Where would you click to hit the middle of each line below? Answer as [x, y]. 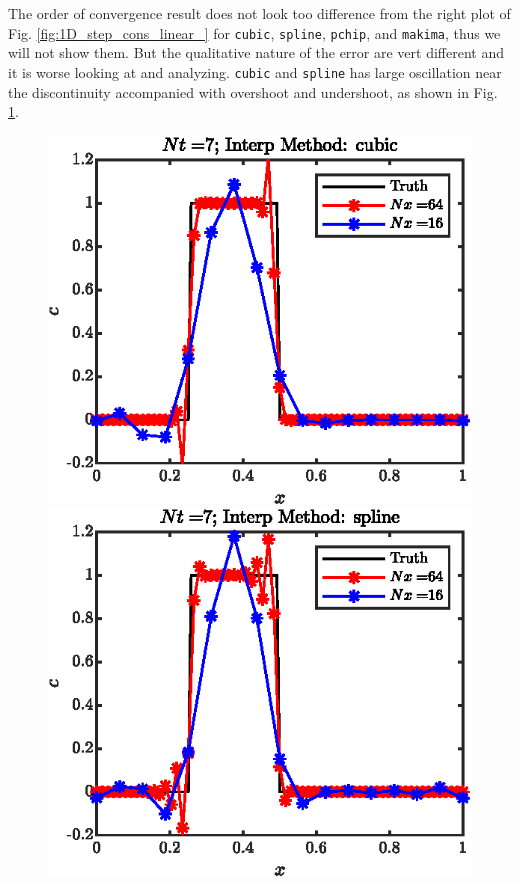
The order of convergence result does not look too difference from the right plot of [259, 13]
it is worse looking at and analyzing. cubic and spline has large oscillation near [255, 71]
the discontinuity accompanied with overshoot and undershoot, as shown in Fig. [253, 91]
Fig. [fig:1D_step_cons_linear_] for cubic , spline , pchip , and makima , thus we [254, 32]
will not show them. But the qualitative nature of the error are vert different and [256, 52]
